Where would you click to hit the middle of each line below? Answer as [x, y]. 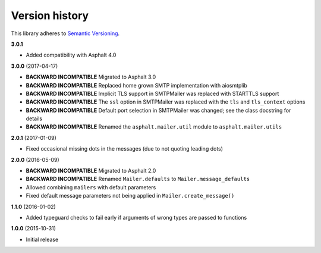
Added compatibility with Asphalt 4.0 [71, 55]
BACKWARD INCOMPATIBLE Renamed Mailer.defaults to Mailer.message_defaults [138, 179]
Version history [50, 15]
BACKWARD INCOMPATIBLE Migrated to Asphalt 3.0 [91, 77]
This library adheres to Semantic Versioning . [65, 33]
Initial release [42, 239]
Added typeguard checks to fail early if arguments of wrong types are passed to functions [136, 217]
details [34, 118]
